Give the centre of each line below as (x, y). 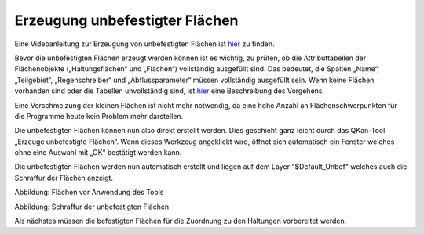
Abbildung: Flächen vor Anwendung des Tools (89, 193)
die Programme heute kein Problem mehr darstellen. (99, 116)
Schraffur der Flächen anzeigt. (64, 178)
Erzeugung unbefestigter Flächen (126, 20)
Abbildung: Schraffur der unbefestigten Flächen (92, 207)
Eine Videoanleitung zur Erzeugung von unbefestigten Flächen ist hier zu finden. (144, 44)
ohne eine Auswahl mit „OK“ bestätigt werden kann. (98, 153)
